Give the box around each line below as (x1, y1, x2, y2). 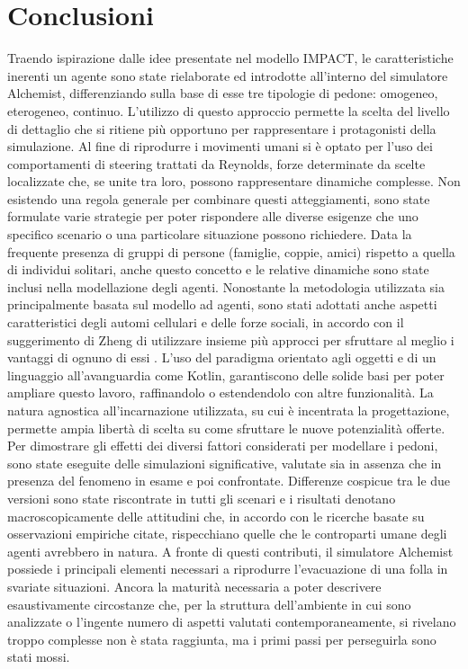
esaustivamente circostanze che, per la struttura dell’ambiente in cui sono (7, 594, 411, 613)
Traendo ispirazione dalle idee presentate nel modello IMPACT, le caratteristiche (7, 49, 454, 67)
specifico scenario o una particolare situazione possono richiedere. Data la (7, 225, 412, 244)
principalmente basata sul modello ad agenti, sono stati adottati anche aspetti (7, 295, 437, 314)
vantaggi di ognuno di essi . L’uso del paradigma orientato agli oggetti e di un (7, 348, 436, 367)
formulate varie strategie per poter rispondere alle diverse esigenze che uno (7, 207, 418, 226)
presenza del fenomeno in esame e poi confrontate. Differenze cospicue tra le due (7, 471, 451, 490)
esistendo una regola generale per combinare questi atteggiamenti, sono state (7, 189, 430, 208)
